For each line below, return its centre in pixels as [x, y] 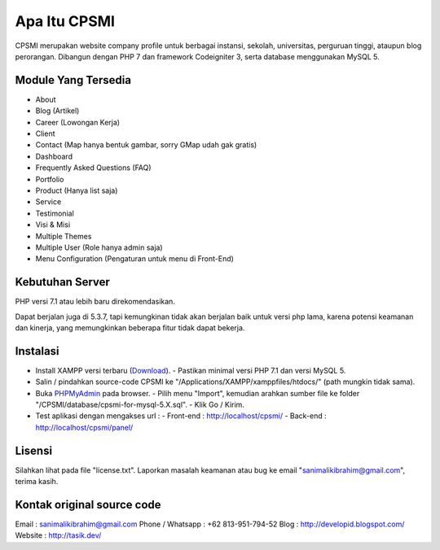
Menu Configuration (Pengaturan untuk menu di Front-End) [134, 259]
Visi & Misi [53, 225]
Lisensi [34, 450]
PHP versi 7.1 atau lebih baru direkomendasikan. [95, 302]
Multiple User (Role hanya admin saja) [99, 247]
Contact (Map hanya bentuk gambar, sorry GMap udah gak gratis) [146, 145]
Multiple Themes [64, 236]
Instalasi [37, 351]
